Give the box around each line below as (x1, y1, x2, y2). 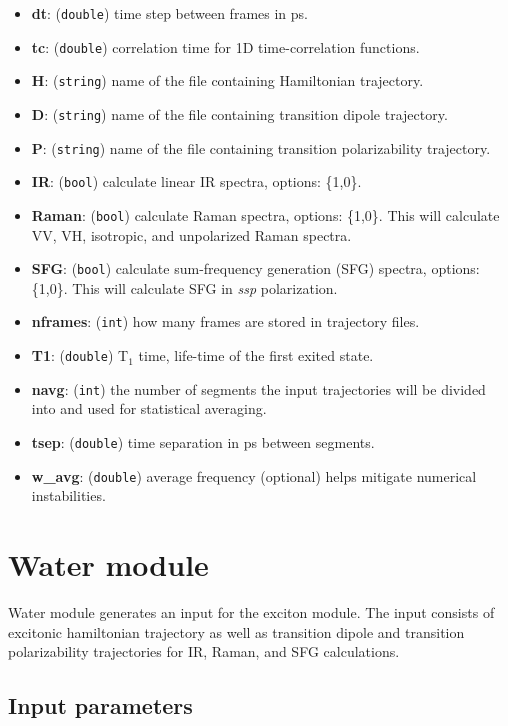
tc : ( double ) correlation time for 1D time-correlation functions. (31, 36, 420, 57)
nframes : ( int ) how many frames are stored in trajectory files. (31, 311, 420, 332)
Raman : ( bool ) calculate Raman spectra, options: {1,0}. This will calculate (31, 204, 500, 225)
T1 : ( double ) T (31, 345, 129, 366)
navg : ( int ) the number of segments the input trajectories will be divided (31, 378, 486, 399)
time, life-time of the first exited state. (138, 345, 374, 366)
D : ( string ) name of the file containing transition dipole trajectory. (31, 103, 448, 124)
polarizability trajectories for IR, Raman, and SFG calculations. (8, 641, 400, 662)
